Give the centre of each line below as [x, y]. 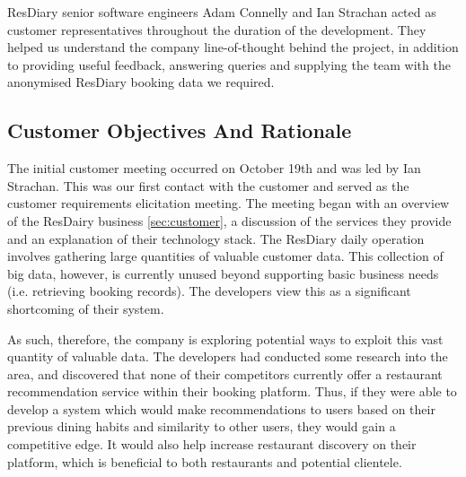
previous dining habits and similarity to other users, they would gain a [202, 426]
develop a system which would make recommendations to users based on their [221, 408]
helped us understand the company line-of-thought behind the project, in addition [233, 47]
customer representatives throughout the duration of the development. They [217, 29]
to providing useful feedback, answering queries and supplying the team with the [229, 64]
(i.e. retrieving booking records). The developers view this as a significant [209, 291]
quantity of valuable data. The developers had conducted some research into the [228, 356]
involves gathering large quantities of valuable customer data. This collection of [225, 256]
